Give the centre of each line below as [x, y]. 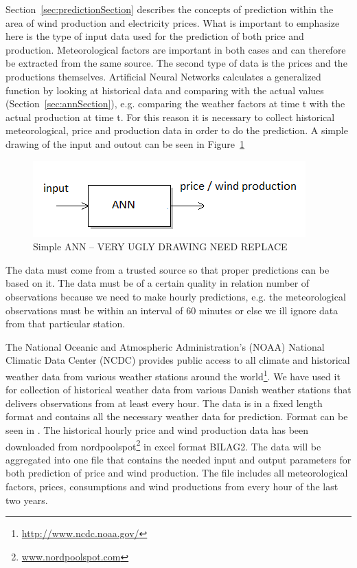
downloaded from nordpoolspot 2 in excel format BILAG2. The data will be [163, 445]
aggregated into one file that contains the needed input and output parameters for [178, 459]
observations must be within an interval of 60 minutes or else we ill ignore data [172, 310]
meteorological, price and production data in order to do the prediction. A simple [177, 130]
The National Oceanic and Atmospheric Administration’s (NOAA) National [165, 346]
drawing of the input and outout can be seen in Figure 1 [125, 143]
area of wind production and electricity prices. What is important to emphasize [173, 22]
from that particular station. [66, 324]
